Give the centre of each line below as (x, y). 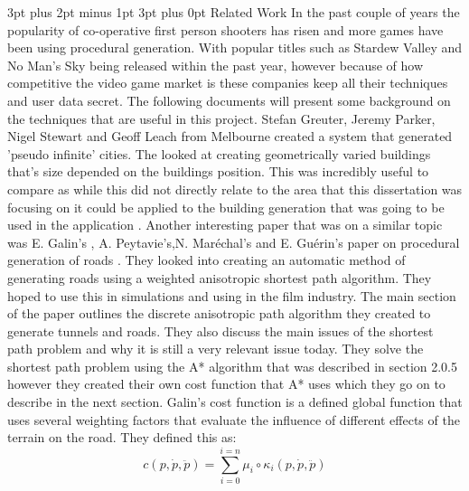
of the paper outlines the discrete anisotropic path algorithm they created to (219, 313)
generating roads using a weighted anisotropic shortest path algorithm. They (220, 277)
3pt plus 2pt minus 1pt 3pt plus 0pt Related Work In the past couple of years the (234, 12)
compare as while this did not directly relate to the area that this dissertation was (235, 189)
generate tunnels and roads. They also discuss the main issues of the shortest (220, 330)
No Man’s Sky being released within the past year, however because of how (216, 65)
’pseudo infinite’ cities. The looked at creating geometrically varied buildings (219, 153)
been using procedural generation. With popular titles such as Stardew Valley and (235, 47)
